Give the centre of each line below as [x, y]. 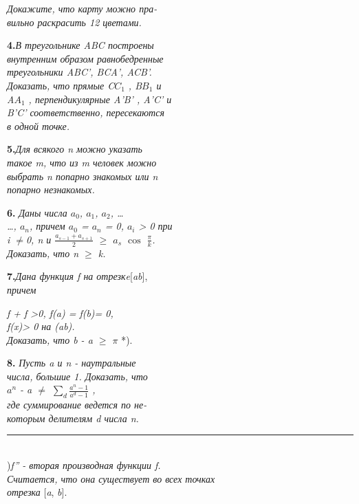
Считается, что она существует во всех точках [111, 478]
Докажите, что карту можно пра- [82, 8]
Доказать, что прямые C [61, 85]
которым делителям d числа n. [73, 418]
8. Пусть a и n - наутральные [72, 363]
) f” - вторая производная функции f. [84, 465]
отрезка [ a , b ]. [37, 492]
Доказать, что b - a [50, 339]
